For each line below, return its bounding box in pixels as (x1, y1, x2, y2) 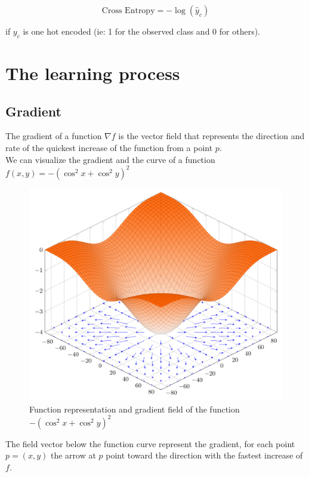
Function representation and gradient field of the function (29, 402, 240, 415)
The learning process (5, 60, 180, 85)
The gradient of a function (5, 130, 102, 142)
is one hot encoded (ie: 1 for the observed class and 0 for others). (23, 25, 260, 37)
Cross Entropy (101, 7, 155, 15)
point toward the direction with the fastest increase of (106, 449, 303, 461)
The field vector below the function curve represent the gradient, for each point (5, 437, 295, 450)
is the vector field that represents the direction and (118, 130, 305, 142)
